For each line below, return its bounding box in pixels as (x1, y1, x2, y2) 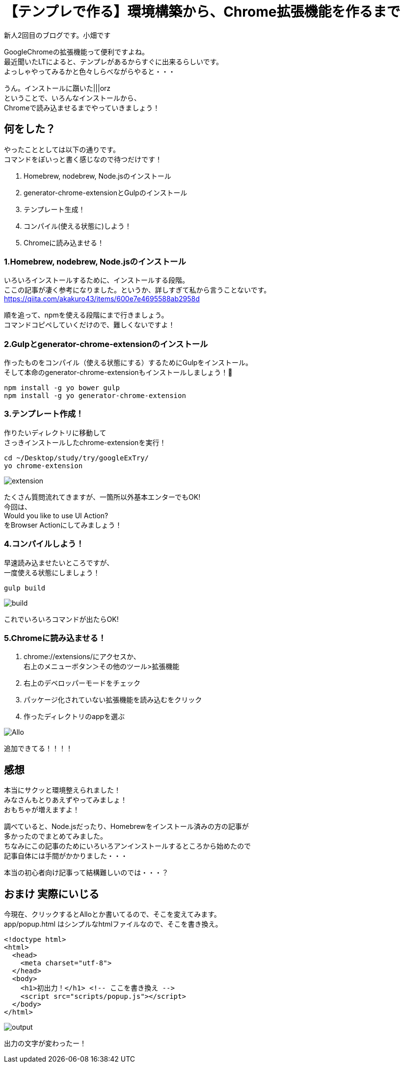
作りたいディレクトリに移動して (4, 428, 107, 437)
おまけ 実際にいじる (4, 887, 99, 900)
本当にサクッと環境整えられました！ (4, 786, 121, 795)
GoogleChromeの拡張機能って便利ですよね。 (4, 47, 149, 56)
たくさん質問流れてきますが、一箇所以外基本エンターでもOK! (4, 492, 201, 501)
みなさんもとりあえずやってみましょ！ (4, 796, 128, 804)
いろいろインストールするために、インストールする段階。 (4, 276, 189, 285)
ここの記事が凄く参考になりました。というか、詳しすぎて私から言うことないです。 (4, 286, 271, 294)
